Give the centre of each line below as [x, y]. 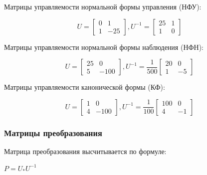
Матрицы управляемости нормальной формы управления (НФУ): [103, 6]
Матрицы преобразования [53, 132]
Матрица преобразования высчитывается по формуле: [85, 151]
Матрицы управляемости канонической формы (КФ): [85, 87]
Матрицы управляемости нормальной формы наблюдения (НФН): [104, 47]
